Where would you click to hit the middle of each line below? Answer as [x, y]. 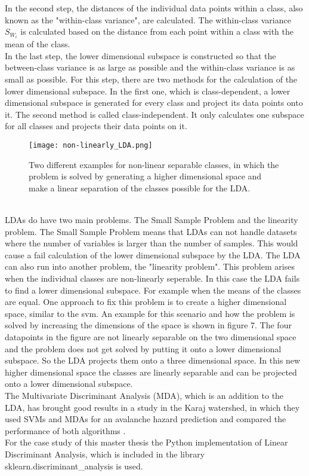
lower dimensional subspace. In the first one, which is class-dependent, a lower [148, 91]
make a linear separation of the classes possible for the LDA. [140, 187]
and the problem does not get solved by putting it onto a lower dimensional [143, 348]
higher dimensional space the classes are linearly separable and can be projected [151, 372]
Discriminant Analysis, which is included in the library [105, 454]
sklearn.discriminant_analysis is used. [74, 466]
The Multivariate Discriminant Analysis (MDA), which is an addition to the [144, 395]
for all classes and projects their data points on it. [96, 126]
